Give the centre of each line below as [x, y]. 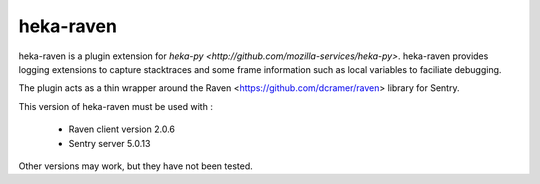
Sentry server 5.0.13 [109, 143]
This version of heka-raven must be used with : [116, 106]
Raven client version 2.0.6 [121, 129]
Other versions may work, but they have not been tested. [136, 166]
